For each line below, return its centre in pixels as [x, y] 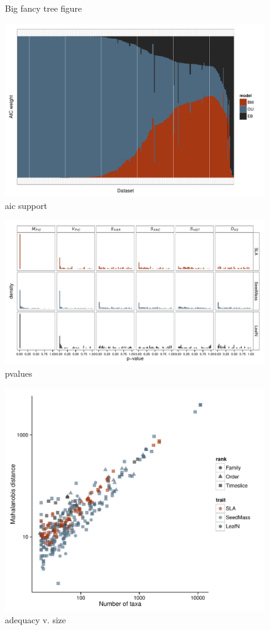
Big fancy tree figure [44, 8]
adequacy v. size [36, 620]
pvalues [19, 373]
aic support [26, 205]
